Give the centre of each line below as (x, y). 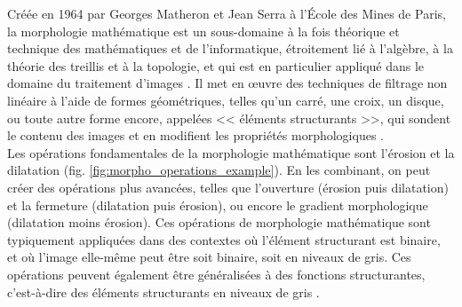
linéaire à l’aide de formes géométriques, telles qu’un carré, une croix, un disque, (226, 100)
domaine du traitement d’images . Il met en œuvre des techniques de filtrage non (227, 83)
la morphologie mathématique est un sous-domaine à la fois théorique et (203, 31)
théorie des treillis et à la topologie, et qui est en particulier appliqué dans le (216, 65)
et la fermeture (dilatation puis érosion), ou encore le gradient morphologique (218, 205)
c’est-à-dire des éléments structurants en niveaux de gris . (163, 291)
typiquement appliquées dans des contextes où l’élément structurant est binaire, (224, 239)
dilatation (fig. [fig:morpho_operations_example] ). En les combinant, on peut (219, 170)
